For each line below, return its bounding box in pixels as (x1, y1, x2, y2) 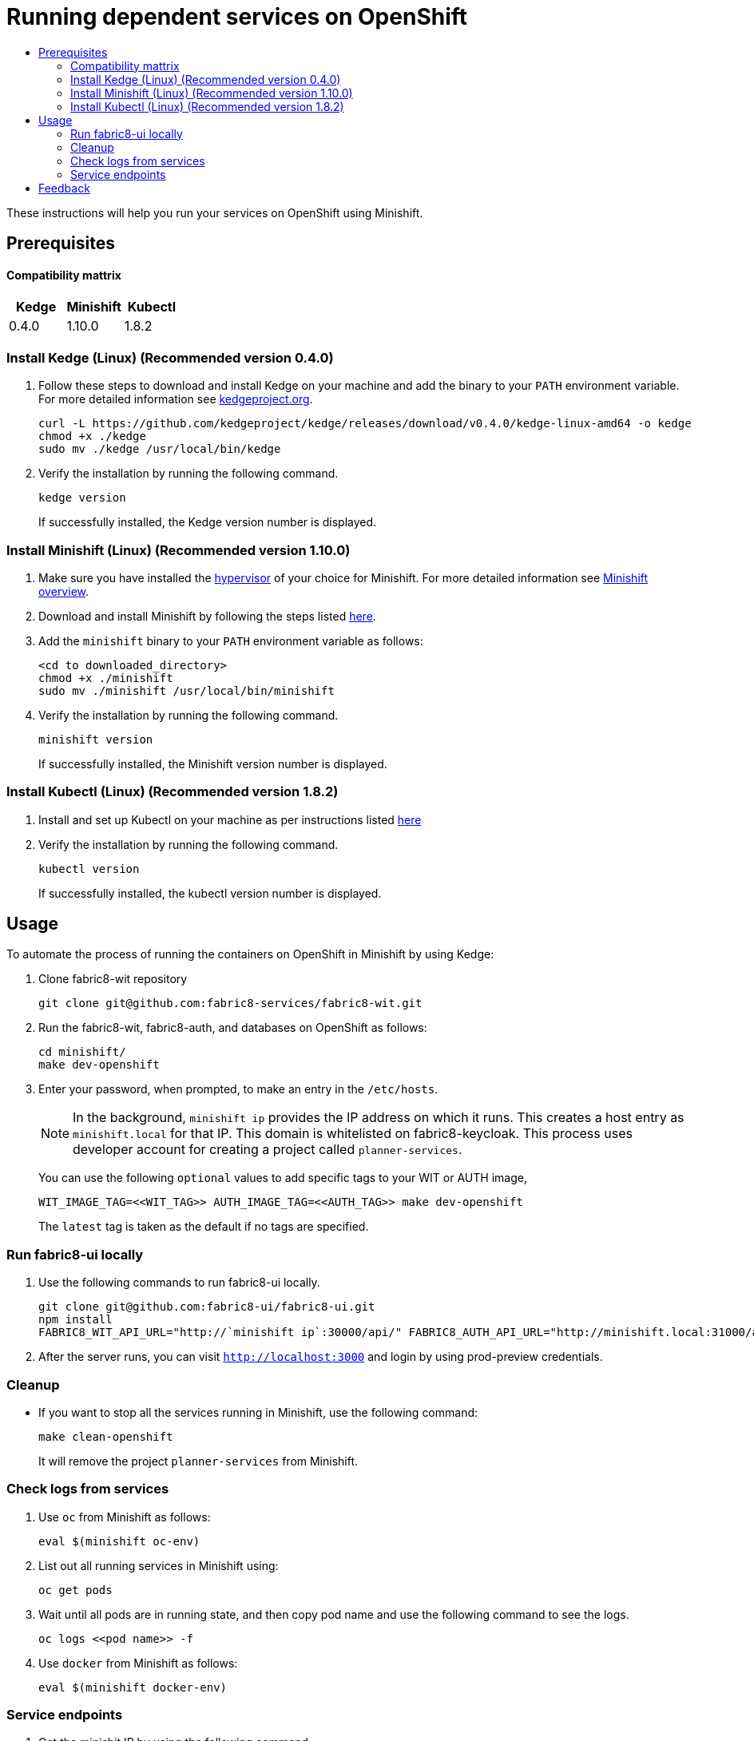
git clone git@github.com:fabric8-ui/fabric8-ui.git (38, 1300, 375, 1314)
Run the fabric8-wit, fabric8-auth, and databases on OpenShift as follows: (38, 1021, 427, 1035)
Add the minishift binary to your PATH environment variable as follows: (38, 633, 423, 648)
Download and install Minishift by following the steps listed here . (38, 609, 376, 623)
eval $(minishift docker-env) (38, 1680, 228, 1694)
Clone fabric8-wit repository (38, 972, 188, 986)
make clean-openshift (38, 1430, 173, 1443)
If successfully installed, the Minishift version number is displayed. (38, 756, 387, 771)
